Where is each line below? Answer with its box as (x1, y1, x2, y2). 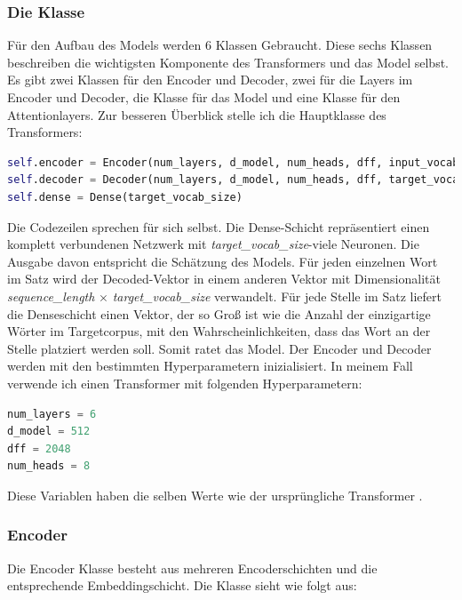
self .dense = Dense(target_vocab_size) (7, 190, 243, 204)
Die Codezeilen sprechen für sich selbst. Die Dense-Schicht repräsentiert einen (7, 217, 430, 236)
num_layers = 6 (7, 407, 97, 420)
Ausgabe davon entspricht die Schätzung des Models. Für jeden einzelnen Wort (7, 252, 438, 270)
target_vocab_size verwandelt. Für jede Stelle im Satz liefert (112, 286, 442, 305)
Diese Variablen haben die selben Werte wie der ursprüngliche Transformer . (7, 485, 423, 504)
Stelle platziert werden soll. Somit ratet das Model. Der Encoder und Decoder (7, 339, 432, 357)
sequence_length (7, 286, 95, 305)
